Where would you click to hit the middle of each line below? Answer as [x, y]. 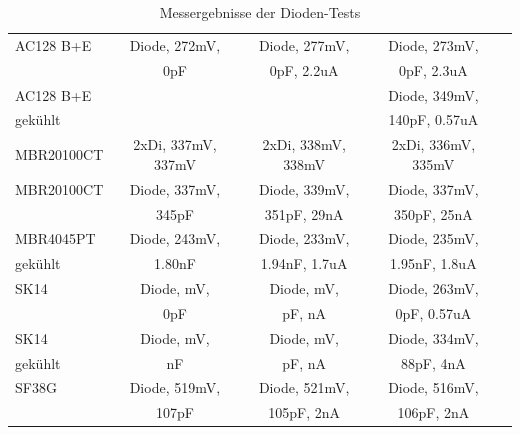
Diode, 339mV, [304, 188]
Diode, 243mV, [175, 238]
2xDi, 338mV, [304, 144]
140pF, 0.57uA [433, 119]
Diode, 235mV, [433, 238]
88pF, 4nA [433, 362]
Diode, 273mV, [433, 44]
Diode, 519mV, [175, 387]
